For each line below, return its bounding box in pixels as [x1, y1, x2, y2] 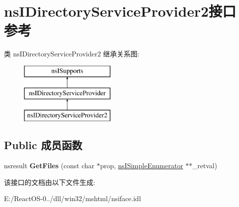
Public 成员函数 [4, 137, 82, 153]
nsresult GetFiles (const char [4, 160, 95, 171]
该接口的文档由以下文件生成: [4, 177, 95, 187]
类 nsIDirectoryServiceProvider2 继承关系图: [4, 49, 140, 59]
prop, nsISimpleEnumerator [100, 160, 184, 171]
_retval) [192, 160, 217, 171]
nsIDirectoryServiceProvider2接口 [4, 1, 237, 21]
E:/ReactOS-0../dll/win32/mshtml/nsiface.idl [4, 193, 141, 204]
